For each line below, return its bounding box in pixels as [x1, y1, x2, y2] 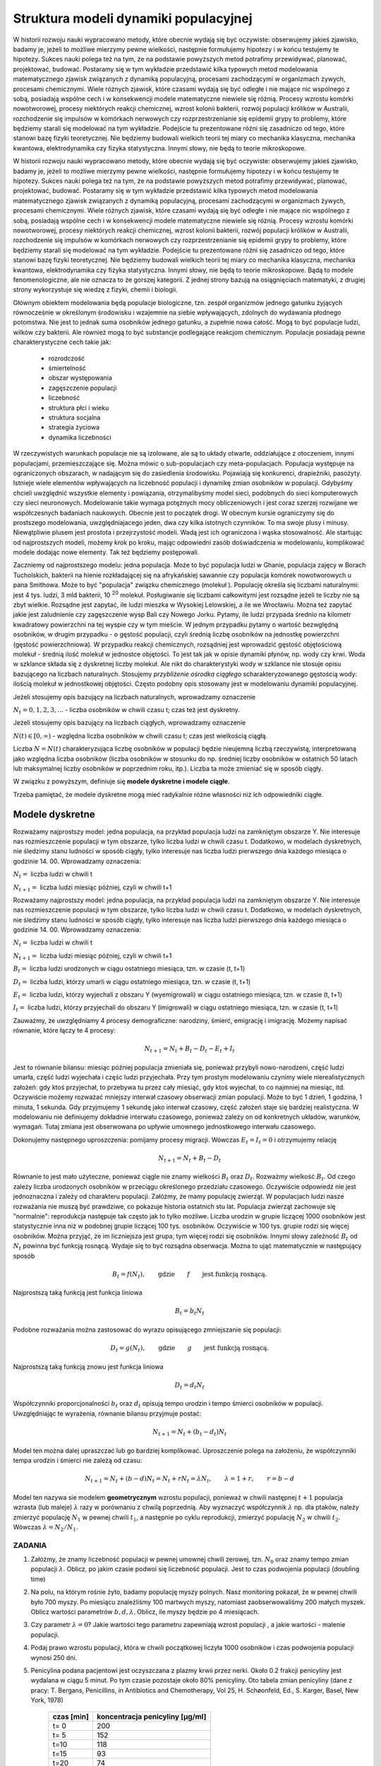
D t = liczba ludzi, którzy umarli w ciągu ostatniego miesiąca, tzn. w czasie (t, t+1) [13, 977, 251, 988]
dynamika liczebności [48, 433, 112, 441]
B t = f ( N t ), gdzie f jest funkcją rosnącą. [111, 1270, 267, 1280]
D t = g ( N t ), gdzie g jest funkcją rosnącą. [110, 1344, 270, 1353]
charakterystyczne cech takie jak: [13, 338, 111, 346]
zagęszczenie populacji [48, 384, 117, 392]
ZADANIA [13, 1540, 47, 1550]
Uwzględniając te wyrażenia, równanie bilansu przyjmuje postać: [13, 1409, 202, 1418]
